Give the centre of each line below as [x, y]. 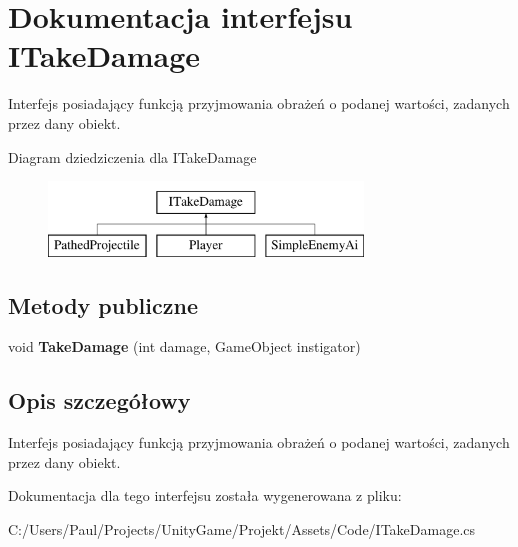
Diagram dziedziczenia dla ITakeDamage [132, 156]
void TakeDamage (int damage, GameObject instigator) [184, 346]
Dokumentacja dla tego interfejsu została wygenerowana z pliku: [205, 495]
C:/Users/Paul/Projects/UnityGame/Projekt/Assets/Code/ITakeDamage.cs [242, 529]
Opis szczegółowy [99, 400]
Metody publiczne [103, 304]
